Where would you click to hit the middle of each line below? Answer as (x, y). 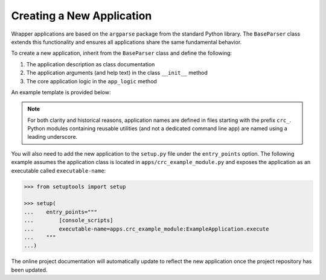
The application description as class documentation (91, 64)
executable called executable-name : (59, 170)
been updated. (29, 270)
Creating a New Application (81, 16)
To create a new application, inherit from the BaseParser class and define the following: (122, 53)
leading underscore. (53, 137)
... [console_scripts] (69, 221)
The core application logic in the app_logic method (91, 81)
